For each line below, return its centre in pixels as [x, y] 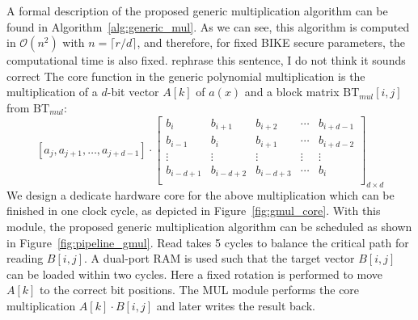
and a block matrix [292, 92]
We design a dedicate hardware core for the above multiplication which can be [201, 194]
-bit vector [133, 92]
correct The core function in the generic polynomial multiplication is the [186, 76]
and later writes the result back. [236, 306]
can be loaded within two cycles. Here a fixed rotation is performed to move [194, 274]
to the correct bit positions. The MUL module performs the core [200, 290]
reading [25, 258]
